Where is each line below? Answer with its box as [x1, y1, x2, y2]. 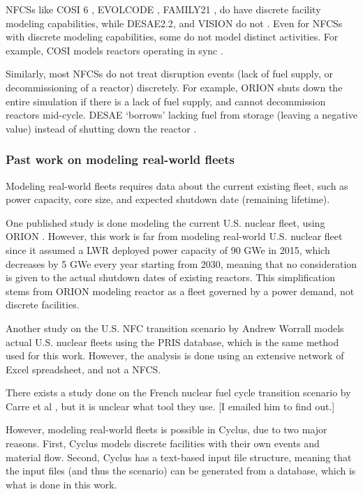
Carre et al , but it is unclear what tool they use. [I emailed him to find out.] [6, 398, 335, 413]
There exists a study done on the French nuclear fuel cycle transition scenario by [6, 385, 351, 400]
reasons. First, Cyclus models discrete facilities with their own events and [6, 436, 320, 451]
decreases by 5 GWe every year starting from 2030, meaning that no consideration [6, 256, 357, 271]
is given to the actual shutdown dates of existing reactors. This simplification [6, 270, 335, 285]
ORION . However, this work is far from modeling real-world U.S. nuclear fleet [6, 229, 343, 244]
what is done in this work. [6, 477, 117, 491]
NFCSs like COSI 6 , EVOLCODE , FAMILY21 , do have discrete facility [6, 2, 321, 16]
